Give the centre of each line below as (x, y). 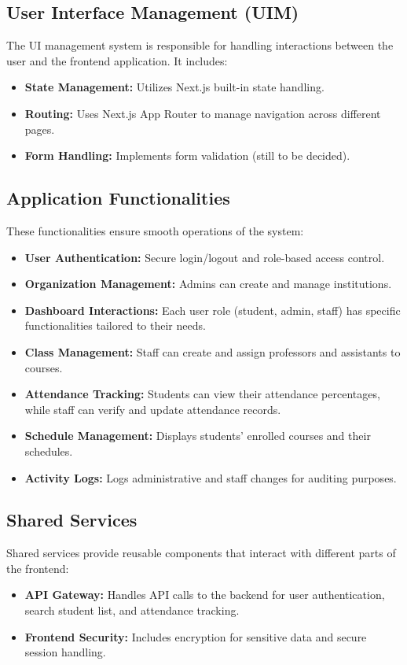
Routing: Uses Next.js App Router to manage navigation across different (203, 113)
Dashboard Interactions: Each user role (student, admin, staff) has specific (213, 310)
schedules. (49, 451)
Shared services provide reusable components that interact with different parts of (201, 553)
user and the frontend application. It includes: (117, 60)
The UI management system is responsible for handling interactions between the (200, 45)
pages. (40, 129)
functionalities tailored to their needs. (115, 325)
